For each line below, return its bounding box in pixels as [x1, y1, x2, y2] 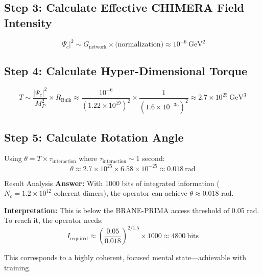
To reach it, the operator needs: [4, 215, 103, 225]
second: [142, 153, 165, 164]
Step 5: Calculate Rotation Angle [4, 129, 184, 145]
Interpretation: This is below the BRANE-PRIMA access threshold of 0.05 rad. [4, 204, 259, 215]
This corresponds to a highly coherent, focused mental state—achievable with [4, 252, 247, 263]
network [89, 44, 107, 50]
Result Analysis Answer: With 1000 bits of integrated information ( [4, 177, 220, 188]
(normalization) [115, 41, 164, 49]
